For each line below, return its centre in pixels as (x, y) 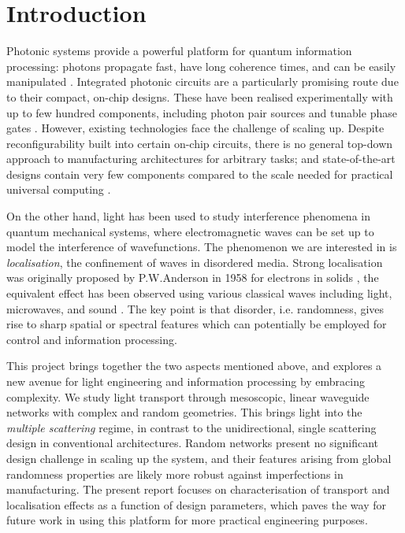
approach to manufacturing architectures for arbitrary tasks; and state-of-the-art (201, 159)
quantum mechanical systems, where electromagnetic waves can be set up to (190, 231)
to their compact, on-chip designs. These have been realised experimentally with (200, 96)
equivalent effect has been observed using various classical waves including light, (199, 293)
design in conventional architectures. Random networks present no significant (193, 443)
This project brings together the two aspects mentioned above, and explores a (194, 366)
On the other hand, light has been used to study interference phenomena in (188, 216)
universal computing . (59, 189)
